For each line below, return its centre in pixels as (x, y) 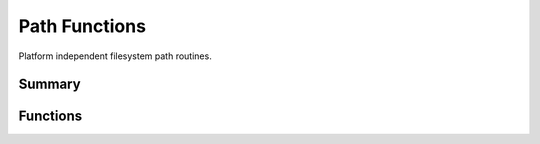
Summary (49, 84)
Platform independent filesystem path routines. (115, 56)
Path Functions (82, 26)
